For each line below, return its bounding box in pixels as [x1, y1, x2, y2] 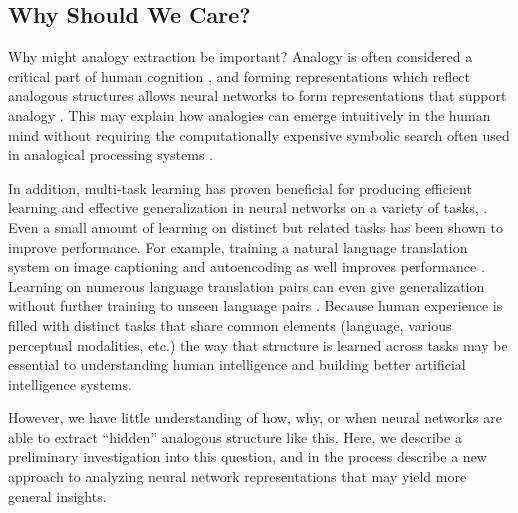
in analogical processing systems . [8, 144, 213, 165]
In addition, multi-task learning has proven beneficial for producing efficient [8, 177, 472, 198]
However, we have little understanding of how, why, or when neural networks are [8, 407, 502, 428]
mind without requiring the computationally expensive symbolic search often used [8, 124, 510, 145]
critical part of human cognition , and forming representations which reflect [8, 65, 471, 86]
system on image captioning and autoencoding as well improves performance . [8, 256, 485, 277]
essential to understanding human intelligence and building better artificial [8, 354, 466, 375]
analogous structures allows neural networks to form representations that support [8, 85, 507, 106]
